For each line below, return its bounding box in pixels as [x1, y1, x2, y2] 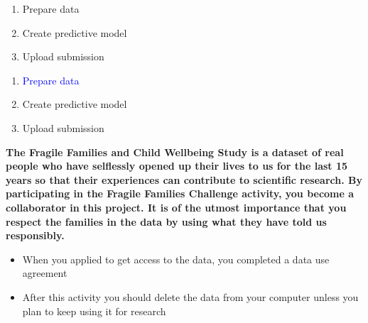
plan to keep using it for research [22, 303, 166, 318]
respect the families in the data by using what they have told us [6, 214, 327, 229]
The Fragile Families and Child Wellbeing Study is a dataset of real [6, 144, 344, 159]
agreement [22, 265, 67, 280]
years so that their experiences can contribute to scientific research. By [6, 172, 362, 187]
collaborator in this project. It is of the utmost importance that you [6, 199, 347, 214]
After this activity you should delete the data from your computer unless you [22, 289, 359, 304]
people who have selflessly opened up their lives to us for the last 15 [6, 158, 348, 173]
